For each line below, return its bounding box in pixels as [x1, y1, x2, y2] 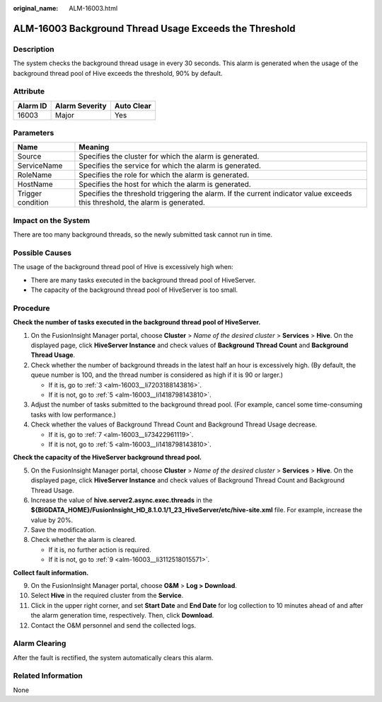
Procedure [13, 303, 50, 313]
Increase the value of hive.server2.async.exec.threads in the [30, 496, 213, 504]
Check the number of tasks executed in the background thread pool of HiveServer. [13, 318, 261, 327]
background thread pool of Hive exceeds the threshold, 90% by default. [13, 69, 223, 77]
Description [13, 44, 54, 54]
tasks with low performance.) [30, 410, 117, 419]
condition [17, 198, 49, 208]
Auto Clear [114, 101, 152, 111]
